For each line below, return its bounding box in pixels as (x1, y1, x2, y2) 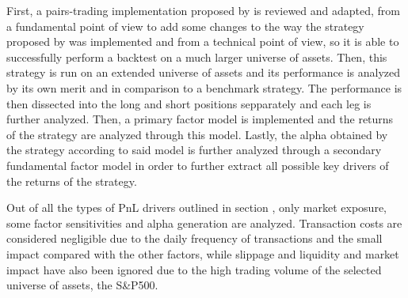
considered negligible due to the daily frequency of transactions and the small (6, 230, 383, 247)
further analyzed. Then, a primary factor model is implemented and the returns (6, 111, 394, 127)
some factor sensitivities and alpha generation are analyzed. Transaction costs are (6, 214, 402, 231)
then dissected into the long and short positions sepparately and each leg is (6, 95, 372, 111)
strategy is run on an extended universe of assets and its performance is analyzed (6, 64, 401, 81)
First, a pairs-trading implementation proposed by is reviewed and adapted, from (6, 2, 401, 18)
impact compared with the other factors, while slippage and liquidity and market (6, 245, 399, 262)
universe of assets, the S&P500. (6, 277, 158, 293)
